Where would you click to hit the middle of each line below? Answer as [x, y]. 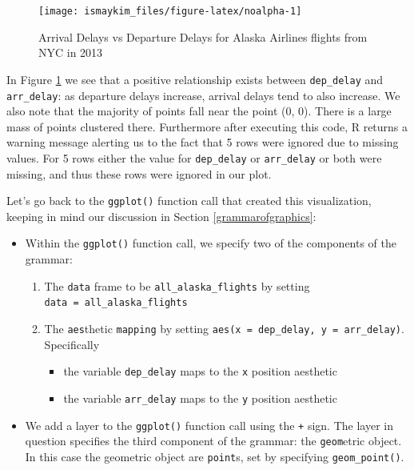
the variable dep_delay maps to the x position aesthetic [200, 371]
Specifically [72, 344]
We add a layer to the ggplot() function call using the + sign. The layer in [209, 425]
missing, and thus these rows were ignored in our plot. [139, 173]
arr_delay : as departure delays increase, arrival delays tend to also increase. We [203, 95]
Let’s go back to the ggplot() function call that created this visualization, [189, 201]
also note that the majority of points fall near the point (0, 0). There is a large [199, 111]
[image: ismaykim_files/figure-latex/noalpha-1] [170, 11]
